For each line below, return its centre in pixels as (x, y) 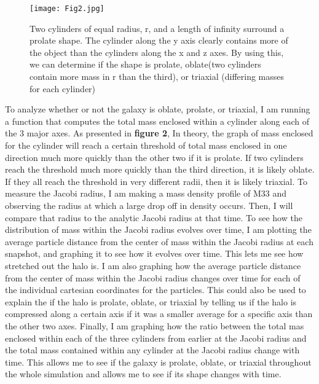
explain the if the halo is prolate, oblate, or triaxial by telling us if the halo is (151, 301)
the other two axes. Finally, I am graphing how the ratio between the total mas (155, 325)
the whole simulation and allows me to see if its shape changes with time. (143, 374)
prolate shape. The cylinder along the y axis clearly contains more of (159, 40)
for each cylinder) (63, 88)
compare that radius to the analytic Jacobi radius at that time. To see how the (154, 217)
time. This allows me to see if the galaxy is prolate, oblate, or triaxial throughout (158, 362)
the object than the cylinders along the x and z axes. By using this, (157, 52)
